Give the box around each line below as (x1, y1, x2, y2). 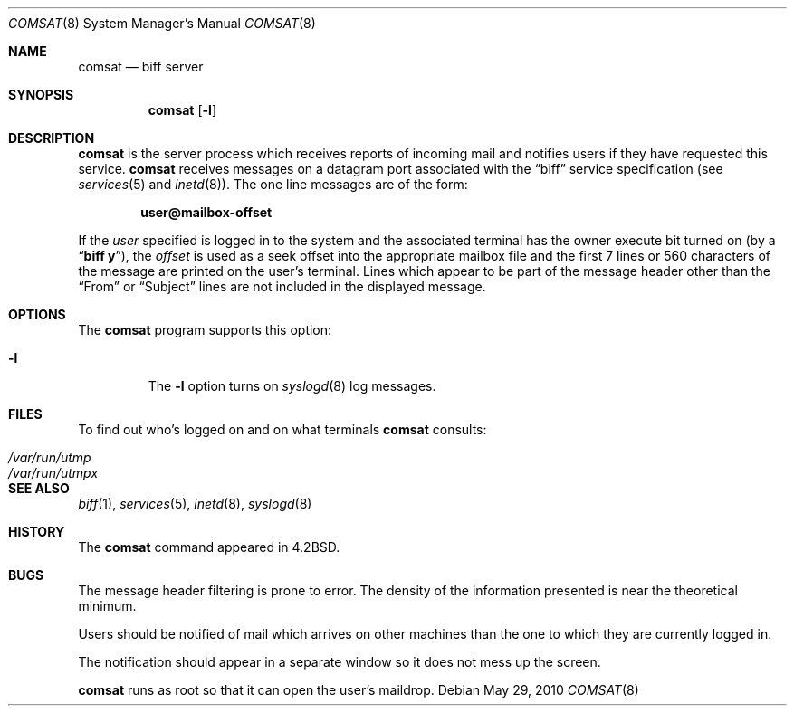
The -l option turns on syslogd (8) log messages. (148, 378, 436, 394)
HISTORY (8, 524, 65, 539)
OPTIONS (8, 307, 66, 322)
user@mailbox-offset (140, 204, 273, 220)
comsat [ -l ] (148, 102, 216, 118)
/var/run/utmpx (8, 465, 99, 480)
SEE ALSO (8, 480, 70, 496)
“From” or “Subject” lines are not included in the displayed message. (78, 279, 486, 294)
